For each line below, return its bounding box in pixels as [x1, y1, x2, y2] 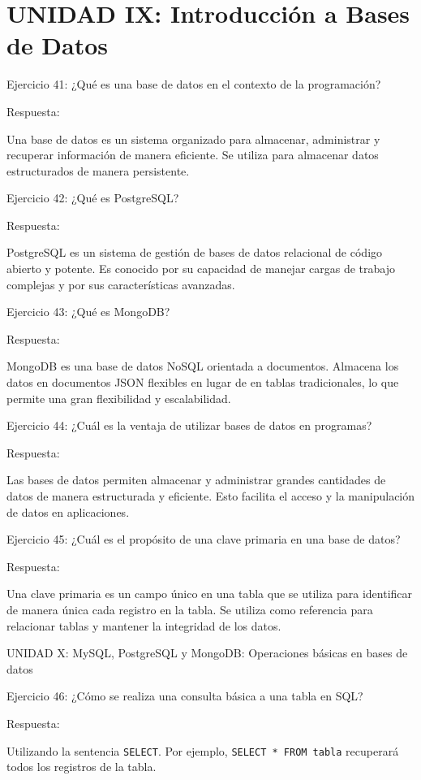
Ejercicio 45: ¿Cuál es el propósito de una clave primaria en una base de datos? [6, 531, 401, 548]
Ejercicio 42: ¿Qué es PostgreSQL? [6, 189, 179, 206]
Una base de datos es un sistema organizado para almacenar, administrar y [6, 130, 380, 147]
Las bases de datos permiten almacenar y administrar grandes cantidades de [6, 471, 386, 488]
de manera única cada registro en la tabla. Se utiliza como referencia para [6, 600, 373, 617]
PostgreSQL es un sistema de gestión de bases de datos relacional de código [6, 244, 383, 261]
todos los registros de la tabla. [6, 758, 157, 775]
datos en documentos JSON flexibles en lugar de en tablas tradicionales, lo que [6, 374, 399, 391]
